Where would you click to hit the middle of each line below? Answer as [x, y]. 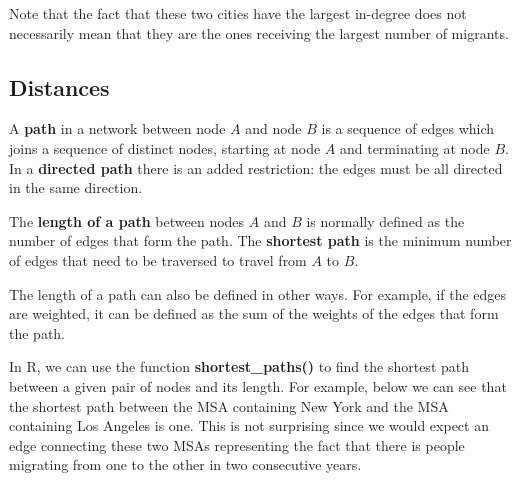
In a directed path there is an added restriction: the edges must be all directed [256, 167]
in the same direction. [76, 187]
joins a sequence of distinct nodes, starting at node [165, 147]
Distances [59, 86]
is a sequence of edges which [408, 128]
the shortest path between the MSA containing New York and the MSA [229, 405]
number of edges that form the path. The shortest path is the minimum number [260, 240]
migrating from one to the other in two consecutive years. [185, 464]
